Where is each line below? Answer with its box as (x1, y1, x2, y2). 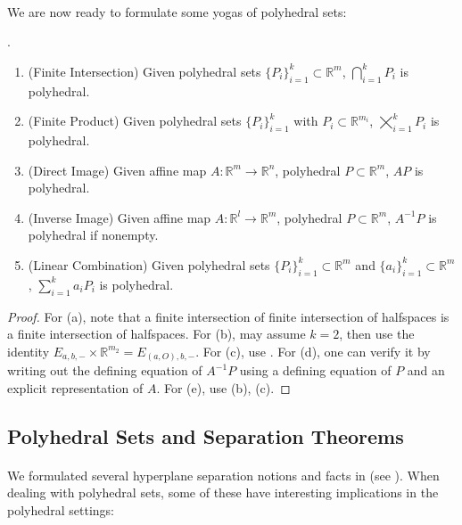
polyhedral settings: (7, 500, 114, 519)
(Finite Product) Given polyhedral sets (28, 111, 242, 130)
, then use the (339, 324, 415, 343)
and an (407, 361, 445, 380)
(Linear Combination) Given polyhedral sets (28, 255, 270, 274)
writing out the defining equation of (7, 361, 202, 380)
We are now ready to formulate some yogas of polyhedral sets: (7, 2, 347, 21)
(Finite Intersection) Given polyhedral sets (28, 62, 261, 80)
